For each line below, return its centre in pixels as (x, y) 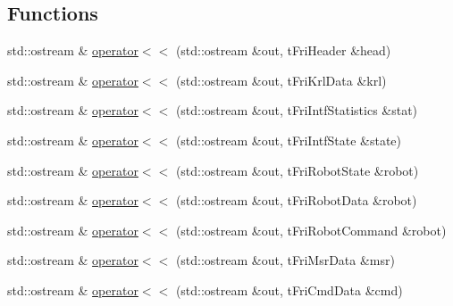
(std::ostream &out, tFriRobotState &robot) (297, 170)
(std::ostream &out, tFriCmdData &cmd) (289, 289)
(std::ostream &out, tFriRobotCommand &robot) (311, 230)
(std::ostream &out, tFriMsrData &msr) (285, 260)
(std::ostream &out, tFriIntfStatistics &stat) (297, 110)
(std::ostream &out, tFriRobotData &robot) (296, 200)
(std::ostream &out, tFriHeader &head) (283, 50)
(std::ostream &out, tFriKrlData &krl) (281, 80)
